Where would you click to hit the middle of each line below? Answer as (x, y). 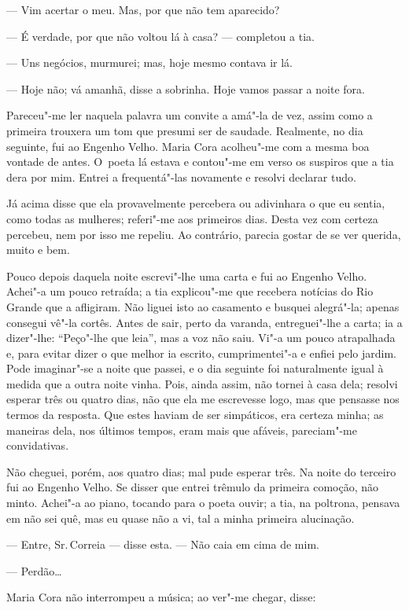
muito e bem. (38, 250)
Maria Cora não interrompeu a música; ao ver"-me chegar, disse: (161, 597)
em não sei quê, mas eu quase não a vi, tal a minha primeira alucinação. (181, 518)
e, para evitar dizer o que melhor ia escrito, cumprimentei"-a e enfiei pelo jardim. (201, 353)
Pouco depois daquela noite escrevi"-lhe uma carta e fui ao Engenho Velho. (187, 276)
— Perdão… (34, 570)
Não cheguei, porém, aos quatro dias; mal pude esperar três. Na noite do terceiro (201, 471)
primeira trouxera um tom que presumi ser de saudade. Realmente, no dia (185, 130)
